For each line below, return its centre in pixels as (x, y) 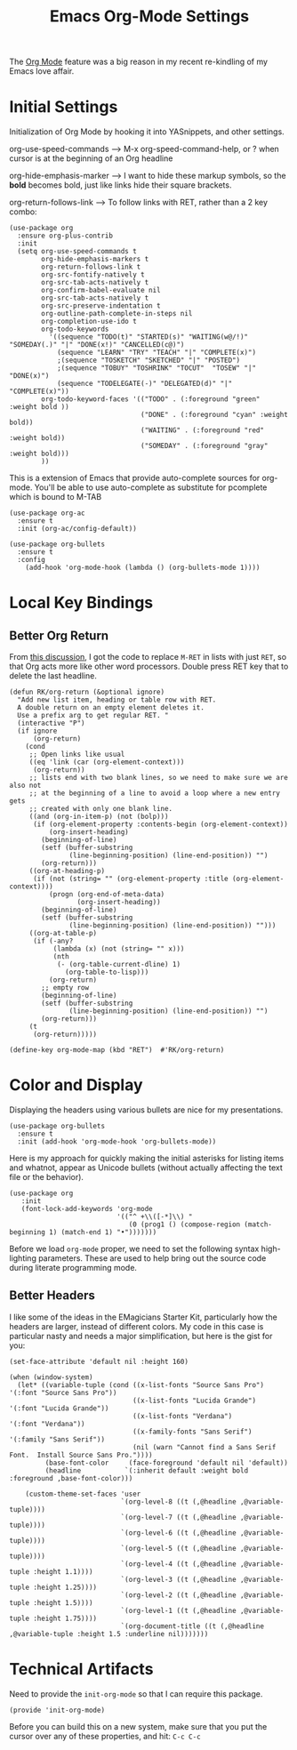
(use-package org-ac (48, 513)
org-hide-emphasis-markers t (95, 260)
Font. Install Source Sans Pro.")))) (81, 1455)
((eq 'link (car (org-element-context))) (107, 762)
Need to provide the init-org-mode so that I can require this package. (136, 1694)
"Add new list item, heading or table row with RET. (117, 700)
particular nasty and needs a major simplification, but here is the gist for (141, 1336)
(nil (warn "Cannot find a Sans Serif (204, 1447)
